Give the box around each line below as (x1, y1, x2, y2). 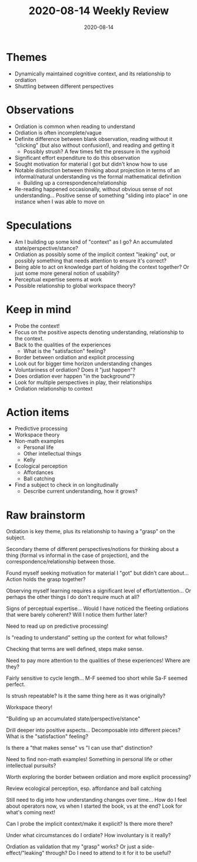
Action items (6, 405, 69, 419)
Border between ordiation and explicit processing (14, 353, 135, 360)
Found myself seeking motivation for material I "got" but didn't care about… (6, 569, 189, 576)
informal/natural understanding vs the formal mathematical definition (14, 173, 182, 180)
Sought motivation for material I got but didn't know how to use (14, 160, 168, 168)
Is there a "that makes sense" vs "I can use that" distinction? (6, 745, 153, 752)
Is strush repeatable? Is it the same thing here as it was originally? (6, 692, 166, 700)
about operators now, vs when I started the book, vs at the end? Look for (6, 802, 183, 809)
